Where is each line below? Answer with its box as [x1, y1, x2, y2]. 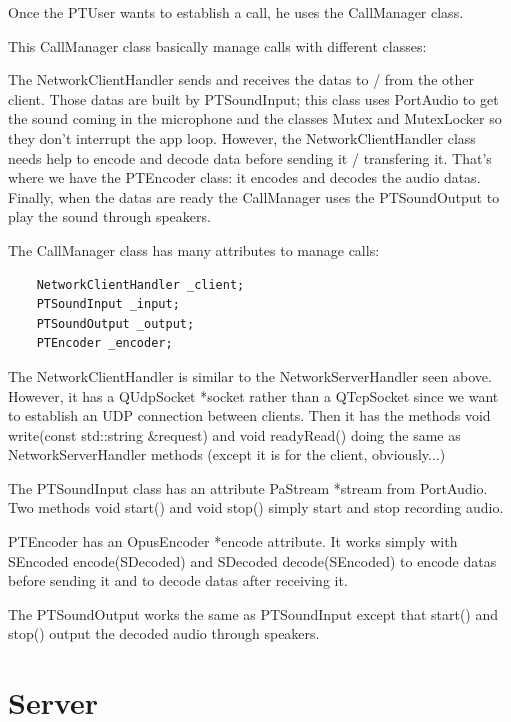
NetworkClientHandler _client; [36, 277, 245, 292]
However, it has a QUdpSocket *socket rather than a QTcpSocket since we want [8, 385, 499, 406]
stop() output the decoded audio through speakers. [8, 623, 320, 644]
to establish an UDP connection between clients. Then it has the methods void [8, 405, 491, 426]
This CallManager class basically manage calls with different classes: [8, 35, 427, 56]
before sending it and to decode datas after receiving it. [8, 570, 348, 591]
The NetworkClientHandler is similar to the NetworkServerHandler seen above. [8, 365, 492, 386]
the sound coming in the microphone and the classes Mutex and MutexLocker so [8, 108, 502, 129]
